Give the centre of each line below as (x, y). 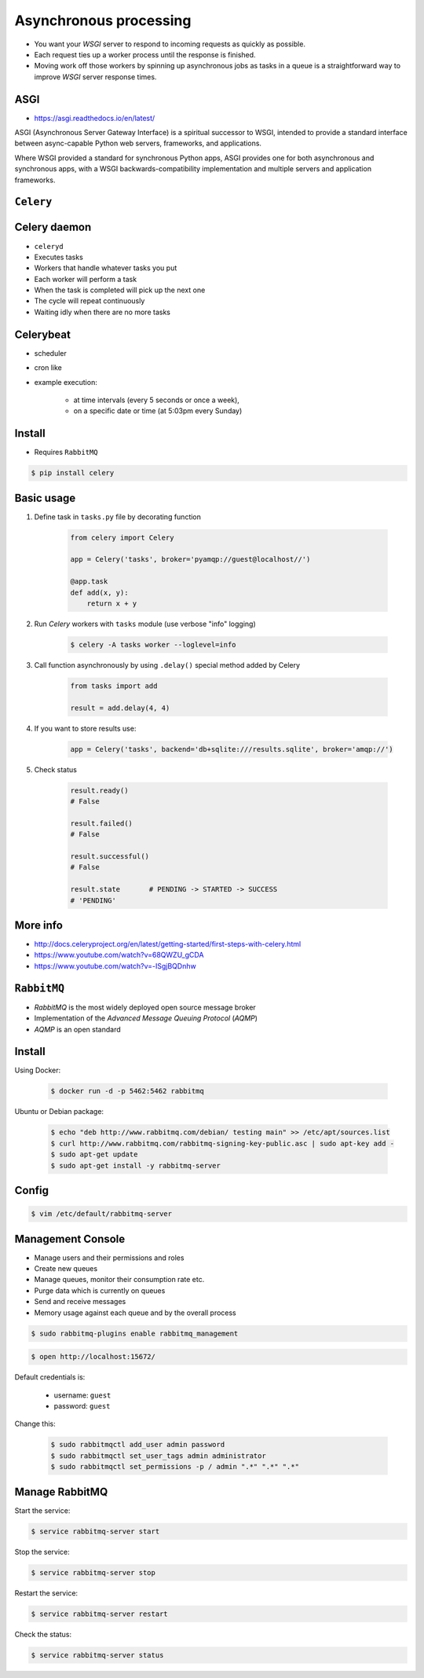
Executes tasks (59, 257)
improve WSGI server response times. (95, 77)
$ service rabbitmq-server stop (93, 1572)
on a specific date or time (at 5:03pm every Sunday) (158, 411)
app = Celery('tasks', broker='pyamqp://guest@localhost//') (190, 559)
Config (31, 1191)
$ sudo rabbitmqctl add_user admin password (138, 1445)
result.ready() (99, 790)
